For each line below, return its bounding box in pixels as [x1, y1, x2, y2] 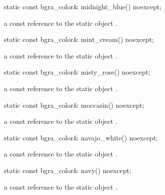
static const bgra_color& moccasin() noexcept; [4, 99, 144, 110]
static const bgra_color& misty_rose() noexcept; [4, 67, 150, 77]
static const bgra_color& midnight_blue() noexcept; [4, 1, 162, 11]
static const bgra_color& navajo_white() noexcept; [4, 132, 158, 142]
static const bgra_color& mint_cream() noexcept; [4, 34, 154, 44]
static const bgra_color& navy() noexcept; [4, 165, 131, 175]
